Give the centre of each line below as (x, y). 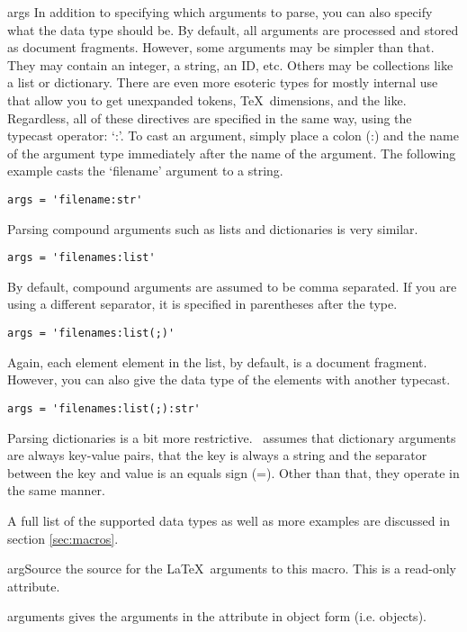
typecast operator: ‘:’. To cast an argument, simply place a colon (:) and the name (233, 135)
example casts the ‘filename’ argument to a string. (145, 171)
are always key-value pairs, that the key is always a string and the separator (217, 455)
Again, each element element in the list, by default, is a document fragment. (217, 361)
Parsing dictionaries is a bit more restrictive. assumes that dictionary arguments (232, 437)
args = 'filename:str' (75, 199)
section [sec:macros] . (63, 538)
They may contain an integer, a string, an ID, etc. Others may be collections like (230, 64)
